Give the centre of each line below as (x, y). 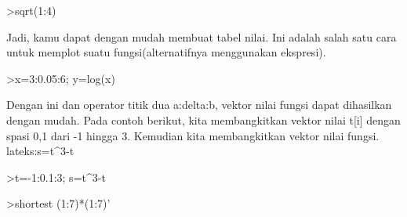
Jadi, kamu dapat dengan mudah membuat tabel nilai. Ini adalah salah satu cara (202, 36)
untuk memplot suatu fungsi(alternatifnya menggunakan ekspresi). (166, 52)
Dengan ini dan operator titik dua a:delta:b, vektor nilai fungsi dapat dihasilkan (199, 105)
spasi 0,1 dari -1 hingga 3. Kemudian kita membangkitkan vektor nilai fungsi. (193, 135)
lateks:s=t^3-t (40, 151)
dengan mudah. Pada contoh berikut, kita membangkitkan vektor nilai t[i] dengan (203, 119)
